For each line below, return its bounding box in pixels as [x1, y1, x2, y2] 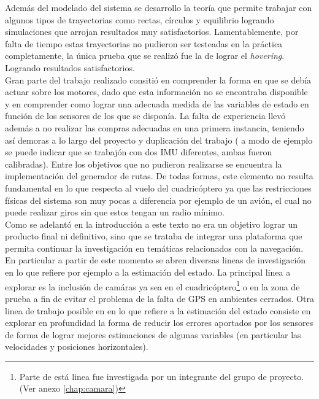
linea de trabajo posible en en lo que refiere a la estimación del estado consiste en [5, 304, 311, 317]
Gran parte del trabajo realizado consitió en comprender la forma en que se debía [5, 73, 312, 86]
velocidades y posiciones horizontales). [5, 340, 148, 353]
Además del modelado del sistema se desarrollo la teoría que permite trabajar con [5, 1, 312, 14]
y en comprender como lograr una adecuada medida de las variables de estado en [5, 97, 309, 110]
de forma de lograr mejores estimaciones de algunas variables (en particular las [5, 328, 301, 341]
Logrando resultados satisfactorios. [5, 61, 135, 74]
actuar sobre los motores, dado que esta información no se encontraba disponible [5, 85, 308, 98]
